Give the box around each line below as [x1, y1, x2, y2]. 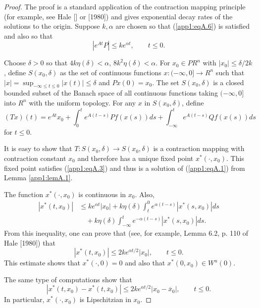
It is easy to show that [4, 143, 72, 154]
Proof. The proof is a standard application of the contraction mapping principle [4, 1, 246, 11]
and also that [125, 257, 165, 268]
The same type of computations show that [4, 274, 132, 284]
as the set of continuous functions [59, 67, 161, 77]
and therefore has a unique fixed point [77, 153, 194, 163]
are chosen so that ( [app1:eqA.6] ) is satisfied [115, 21, 250, 31]
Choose [4, 57, 26, 68]
